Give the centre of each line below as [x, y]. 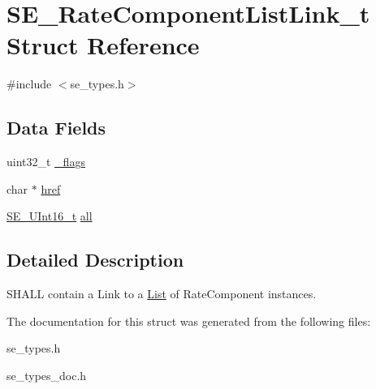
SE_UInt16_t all [50, 216]
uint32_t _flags [46, 162]
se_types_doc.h [47, 375]
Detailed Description [95, 260]
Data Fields [56, 128]
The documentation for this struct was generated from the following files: [189, 321]
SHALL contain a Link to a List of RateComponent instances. [162, 294]
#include [29, 84]
